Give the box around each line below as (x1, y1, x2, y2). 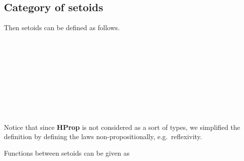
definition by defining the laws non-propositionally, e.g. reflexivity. (4, 131, 202, 142)
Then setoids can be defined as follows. (4, 22, 120, 33)
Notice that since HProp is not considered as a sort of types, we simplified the (4, 122, 240, 132)
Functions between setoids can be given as (4, 147, 130, 158)
